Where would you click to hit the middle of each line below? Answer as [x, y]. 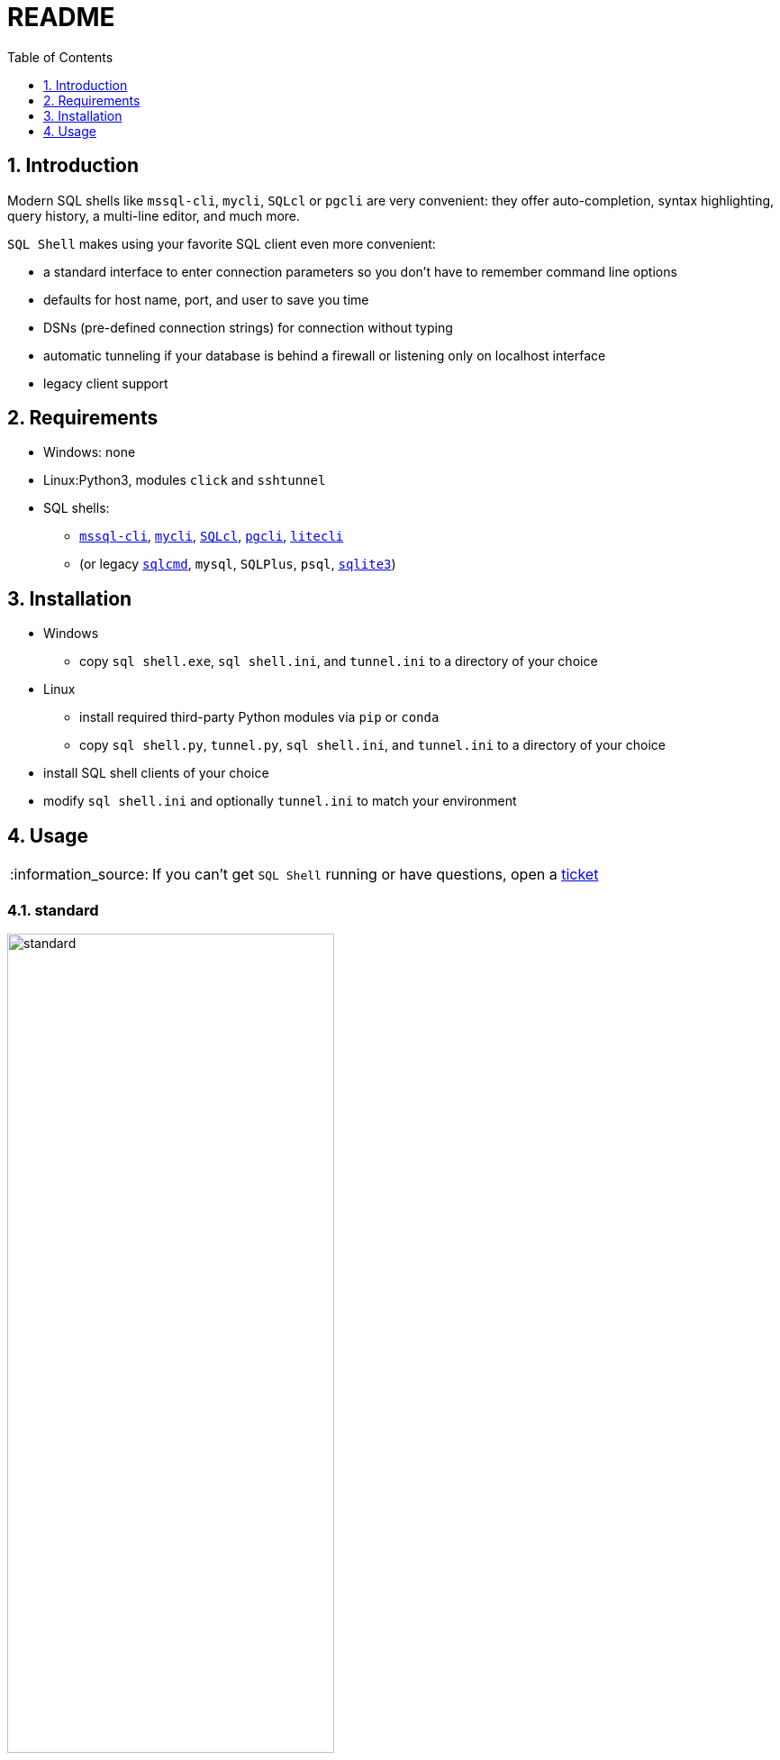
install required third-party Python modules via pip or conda [259, 717]
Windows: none [90, 452]
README [61, 17]
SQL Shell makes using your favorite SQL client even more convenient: [222, 243]
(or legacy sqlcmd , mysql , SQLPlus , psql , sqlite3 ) [238, 564]
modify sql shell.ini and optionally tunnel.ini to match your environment [280, 801]
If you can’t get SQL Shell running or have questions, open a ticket [376, 875]
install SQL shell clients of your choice [156, 773]
